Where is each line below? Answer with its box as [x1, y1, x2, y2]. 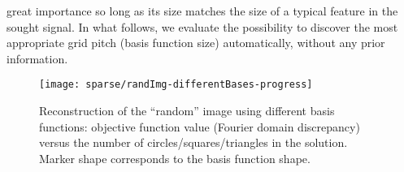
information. [7, 49, 68, 67]
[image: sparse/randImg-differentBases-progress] [39, 79, 313, 91]
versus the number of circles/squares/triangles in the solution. [39, 134, 348, 151]
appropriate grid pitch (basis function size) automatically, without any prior [7, 34, 385, 51]
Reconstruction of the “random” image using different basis [39, 102, 335, 119]
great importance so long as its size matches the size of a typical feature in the [7, 2, 398, 19]
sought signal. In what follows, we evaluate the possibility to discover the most [7, 18, 398, 35]
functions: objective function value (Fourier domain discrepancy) [39, 118, 360, 135]
